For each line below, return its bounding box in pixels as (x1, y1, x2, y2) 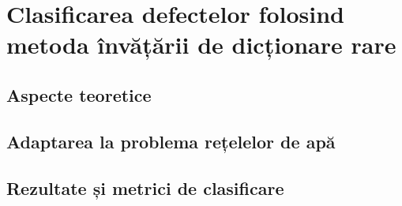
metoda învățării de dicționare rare (6, 28, 396, 61)
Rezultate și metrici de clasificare (6, 175, 284, 200)
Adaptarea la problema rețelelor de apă (6, 129, 336, 153)
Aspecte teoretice (6, 82, 152, 107)
